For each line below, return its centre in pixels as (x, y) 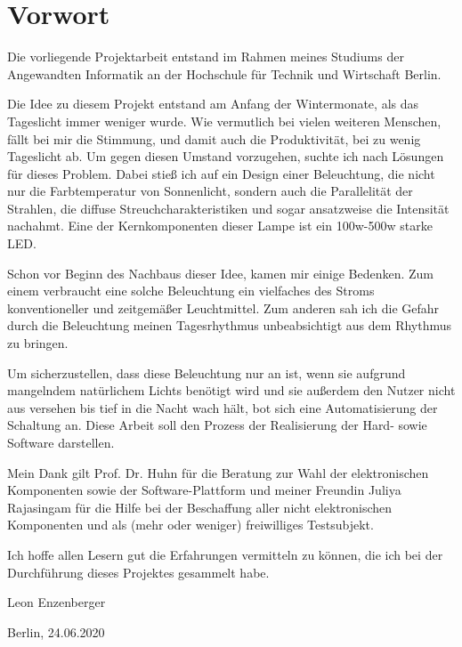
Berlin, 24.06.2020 (56, 631)
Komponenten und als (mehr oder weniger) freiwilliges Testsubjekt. (190, 525)
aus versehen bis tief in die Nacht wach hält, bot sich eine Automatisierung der (223, 407)
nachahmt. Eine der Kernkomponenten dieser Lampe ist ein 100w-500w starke (220, 226)
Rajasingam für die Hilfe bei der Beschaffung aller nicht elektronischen (200, 507)
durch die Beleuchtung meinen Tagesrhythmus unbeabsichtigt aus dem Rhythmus (230, 325)
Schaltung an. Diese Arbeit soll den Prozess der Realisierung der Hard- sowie (217, 425)
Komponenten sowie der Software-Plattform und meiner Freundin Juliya (204, 490)
